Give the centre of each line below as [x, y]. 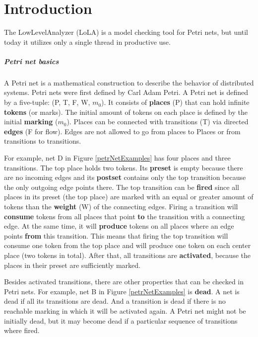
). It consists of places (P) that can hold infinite [175, 102]
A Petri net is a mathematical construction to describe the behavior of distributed [129, 82]
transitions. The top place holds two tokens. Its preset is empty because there [124, 167]
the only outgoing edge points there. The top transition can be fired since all [122, 187]
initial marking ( [31, 122]
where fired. [22, 330]
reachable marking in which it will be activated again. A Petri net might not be [125, 310]
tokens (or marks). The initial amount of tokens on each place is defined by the [126, 112]
